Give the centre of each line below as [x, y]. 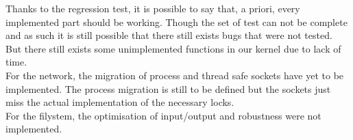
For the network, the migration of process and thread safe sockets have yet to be [175, 75]
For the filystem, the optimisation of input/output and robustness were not [163, 115]
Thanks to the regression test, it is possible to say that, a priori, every [153, 8]
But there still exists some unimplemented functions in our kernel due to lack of [173, 48]
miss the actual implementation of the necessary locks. [120, 102]
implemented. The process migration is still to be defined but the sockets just [168, 88]
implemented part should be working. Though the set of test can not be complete [176, 22]
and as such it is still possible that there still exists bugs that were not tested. [169, 35]
